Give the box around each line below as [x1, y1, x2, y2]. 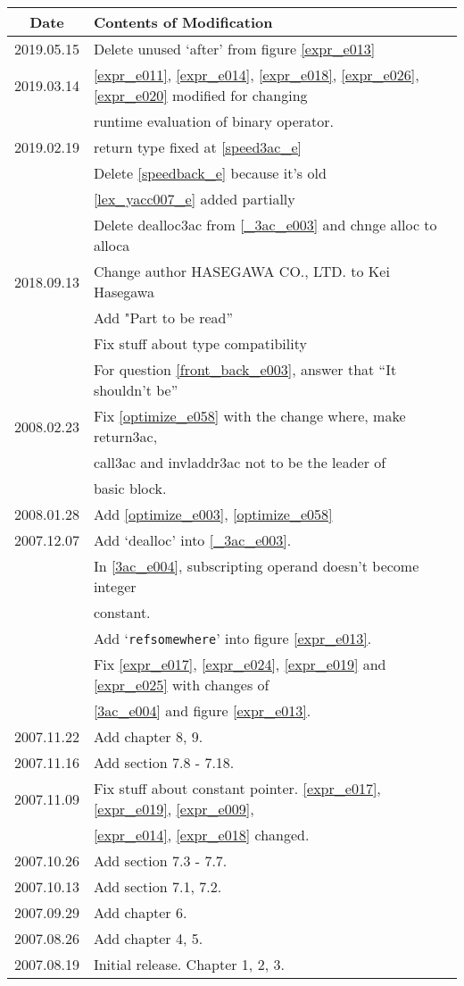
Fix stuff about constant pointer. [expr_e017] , [93, 778, 381, 798]
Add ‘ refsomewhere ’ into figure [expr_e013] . [93, 628, 372, 648]
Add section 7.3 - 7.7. [93, 850, 228, 871]
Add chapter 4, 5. [93, 928, 203, 948]
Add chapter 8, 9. [93, 726, 203, 747]
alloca [93, 235, 130, 255]
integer [93, 576, 137, 597]
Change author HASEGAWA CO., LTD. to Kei [93, 261, 390, 281]
